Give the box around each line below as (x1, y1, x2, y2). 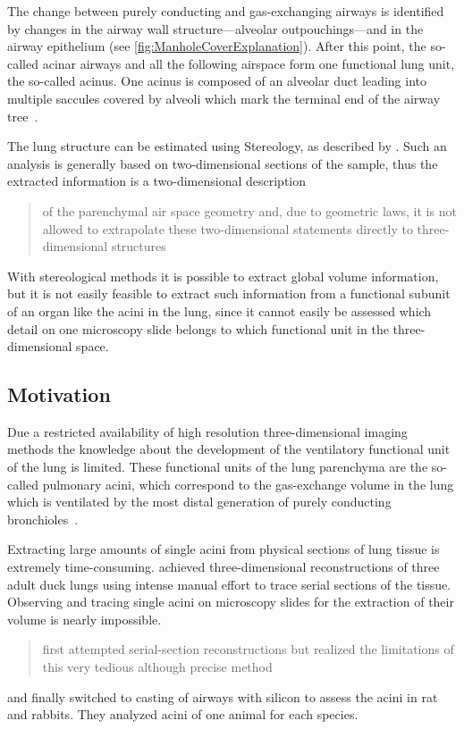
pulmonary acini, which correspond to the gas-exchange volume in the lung (42, 474, 454, 493)
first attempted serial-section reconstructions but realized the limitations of (42, 640, 454, 658)
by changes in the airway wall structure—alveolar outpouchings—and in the (7, 19, 424, 38)
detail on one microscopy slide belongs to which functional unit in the (7, 319, 389, 338)
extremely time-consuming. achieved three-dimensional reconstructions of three (7, 557, 440, 576)
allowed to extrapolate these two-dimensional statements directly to (42, 219, 413, 238)
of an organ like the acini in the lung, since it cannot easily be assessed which (7, 301, 432, 320)
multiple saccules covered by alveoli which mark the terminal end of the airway (7, 88, 441, 107)
